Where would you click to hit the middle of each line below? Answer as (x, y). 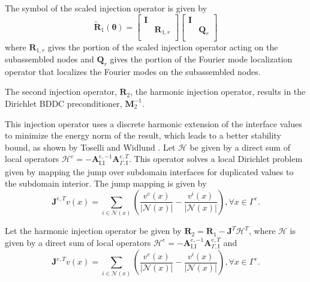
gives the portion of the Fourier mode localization (201, 58)
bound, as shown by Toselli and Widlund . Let (90, 147)
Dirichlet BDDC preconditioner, (64, 103)
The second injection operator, (61, 91)
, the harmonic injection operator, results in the (218, 91)
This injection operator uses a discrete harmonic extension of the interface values (154, 123)
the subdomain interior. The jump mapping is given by (106, 183)
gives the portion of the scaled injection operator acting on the (163, 46)
